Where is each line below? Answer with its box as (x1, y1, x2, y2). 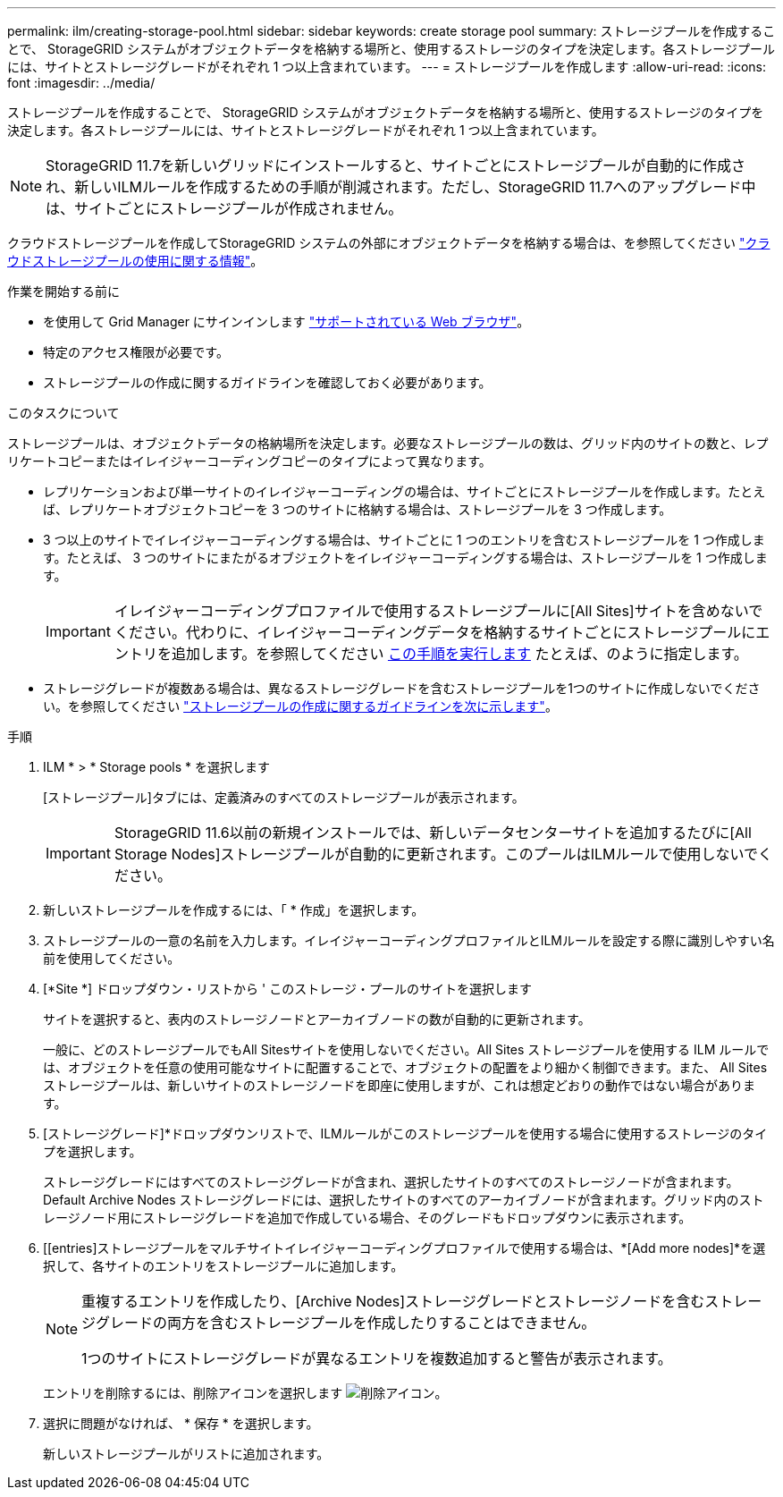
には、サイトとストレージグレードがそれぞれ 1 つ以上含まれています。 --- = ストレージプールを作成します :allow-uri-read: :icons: (7, 59, 766, 74)
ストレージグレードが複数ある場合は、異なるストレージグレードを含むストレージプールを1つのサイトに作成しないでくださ (43, 681, 761, 696)
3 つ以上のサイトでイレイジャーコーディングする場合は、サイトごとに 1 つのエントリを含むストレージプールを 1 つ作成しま (43, 532, 765, 547)
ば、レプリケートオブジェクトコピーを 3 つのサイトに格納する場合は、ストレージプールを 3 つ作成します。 (43, 502, 672, 517)
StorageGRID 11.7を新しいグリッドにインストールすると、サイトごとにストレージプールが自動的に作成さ (46, 156, 745, 174)
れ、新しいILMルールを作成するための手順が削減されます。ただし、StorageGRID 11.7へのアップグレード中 (46, 178, 756, 196)
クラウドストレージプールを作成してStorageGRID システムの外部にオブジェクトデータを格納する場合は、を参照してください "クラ (7, 235, 770, 250)
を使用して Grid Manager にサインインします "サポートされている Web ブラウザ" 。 (43, 314, 530, 329)
